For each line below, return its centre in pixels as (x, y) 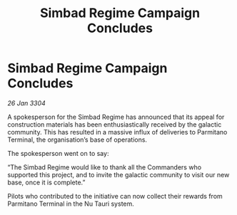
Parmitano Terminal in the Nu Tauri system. (71, 204)
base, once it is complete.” (46, 182)
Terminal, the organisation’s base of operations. (77, 140)
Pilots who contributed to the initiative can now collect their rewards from (115, 196)
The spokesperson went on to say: (58, 153)
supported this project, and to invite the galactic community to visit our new (118, 174)
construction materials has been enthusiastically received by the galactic (115, 124)
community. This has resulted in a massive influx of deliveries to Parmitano (117, 132)
